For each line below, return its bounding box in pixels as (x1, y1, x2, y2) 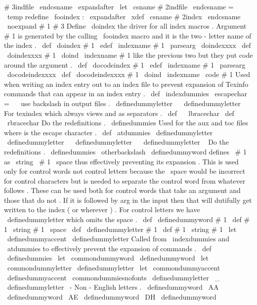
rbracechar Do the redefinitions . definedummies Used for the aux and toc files (7, 117, 248, 128)
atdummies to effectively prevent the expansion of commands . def (7, 243, 212, 253)
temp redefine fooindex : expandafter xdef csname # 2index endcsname (7, 11, 241, 21)
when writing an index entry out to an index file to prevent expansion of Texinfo (4, 78, 249, 89)
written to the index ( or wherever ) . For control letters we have (4, 204, 200, 215)
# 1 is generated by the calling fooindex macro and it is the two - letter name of (4, 30, 252, 40)
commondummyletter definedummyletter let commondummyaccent (7, 263, 220, 273)
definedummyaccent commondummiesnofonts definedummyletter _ (7, 272, 220, 282)
